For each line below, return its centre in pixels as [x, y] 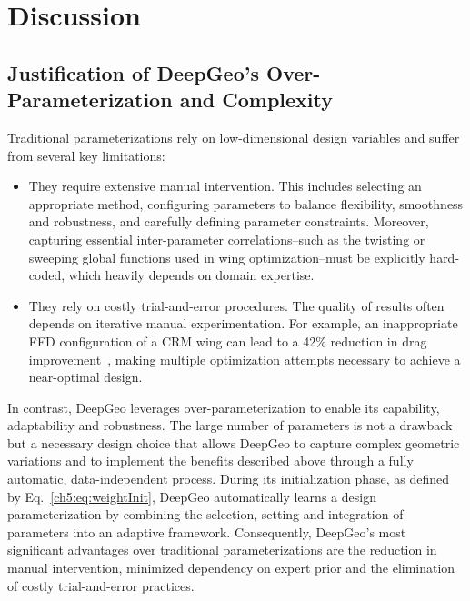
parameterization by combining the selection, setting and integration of [205, 514]
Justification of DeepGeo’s [133, 72]
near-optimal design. [85, 377]
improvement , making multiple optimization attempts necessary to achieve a [245, 359]
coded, [47, 275]
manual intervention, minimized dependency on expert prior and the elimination [231, 568]
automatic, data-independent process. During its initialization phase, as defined [229, 479]
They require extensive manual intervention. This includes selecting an [225, 186]
